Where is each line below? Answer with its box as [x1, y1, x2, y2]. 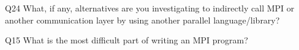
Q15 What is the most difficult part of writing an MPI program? [5, 34, 248, 46]
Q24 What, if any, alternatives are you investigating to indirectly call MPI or [5, 2, 295, 14]
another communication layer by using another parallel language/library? [5, 13, 280, 26]
